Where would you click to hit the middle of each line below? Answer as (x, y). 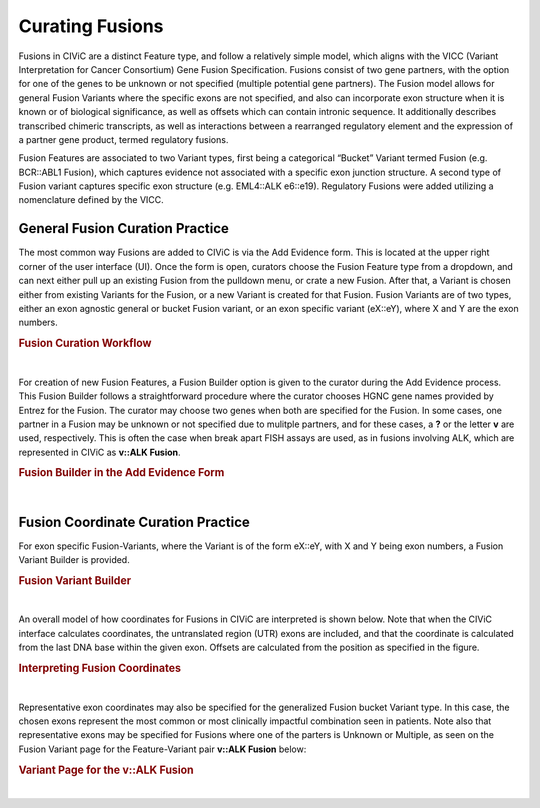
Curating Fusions (91, 26)
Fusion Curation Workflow (85, 343)
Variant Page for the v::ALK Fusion (106, 770)
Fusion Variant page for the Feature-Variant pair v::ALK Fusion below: (162, 749)
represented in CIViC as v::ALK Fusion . (99, 452)
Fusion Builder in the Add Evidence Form (121, 473)
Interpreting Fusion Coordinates (100, 668)
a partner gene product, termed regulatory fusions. (123, 139)
